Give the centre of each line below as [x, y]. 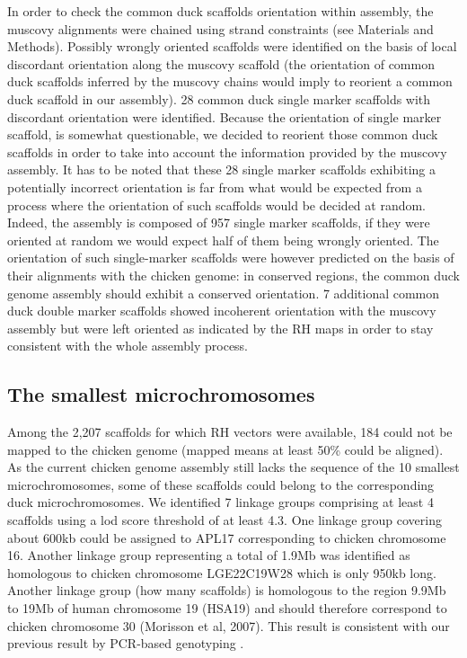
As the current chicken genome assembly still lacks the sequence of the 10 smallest [233, 467]
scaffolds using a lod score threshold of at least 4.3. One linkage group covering [225, 520]
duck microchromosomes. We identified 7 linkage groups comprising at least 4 [220, 502]
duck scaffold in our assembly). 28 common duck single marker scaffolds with [219, 98]
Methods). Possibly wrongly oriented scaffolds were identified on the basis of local [232, 46]
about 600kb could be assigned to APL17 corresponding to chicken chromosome [227, 537]
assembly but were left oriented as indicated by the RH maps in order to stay [220, 328]
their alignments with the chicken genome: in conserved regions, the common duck [233, 275]
